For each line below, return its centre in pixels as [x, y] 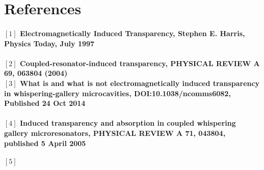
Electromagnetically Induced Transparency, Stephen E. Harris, [133, 33]
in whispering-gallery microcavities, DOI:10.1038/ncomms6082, [117, 93]
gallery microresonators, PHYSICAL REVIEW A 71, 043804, [115, 133]
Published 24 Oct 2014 [45, 103]
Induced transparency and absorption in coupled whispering [128, 123]
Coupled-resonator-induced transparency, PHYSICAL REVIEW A [140, 63]
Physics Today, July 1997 [49, 43]
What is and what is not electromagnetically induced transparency [140, 83]
